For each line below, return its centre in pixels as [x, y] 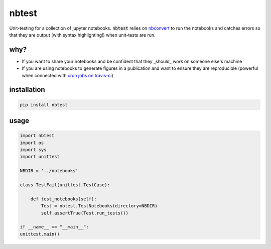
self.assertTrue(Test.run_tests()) [85, 213]
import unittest [40, 157]
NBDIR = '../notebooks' [49, 171]
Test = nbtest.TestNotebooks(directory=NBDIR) [99, 206]
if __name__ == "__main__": [54, 227]
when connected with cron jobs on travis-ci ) [67, 75]
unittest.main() [40, 234]
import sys [33, 150]
